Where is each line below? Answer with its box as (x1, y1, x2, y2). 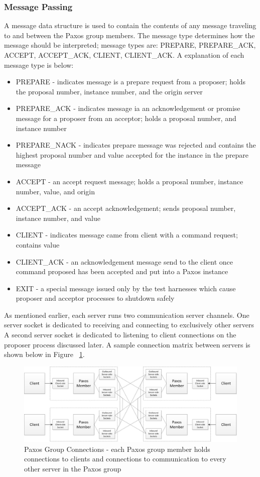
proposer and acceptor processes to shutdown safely (16, 293, 175, 303)
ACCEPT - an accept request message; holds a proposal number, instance (16, 176, 243, 186)
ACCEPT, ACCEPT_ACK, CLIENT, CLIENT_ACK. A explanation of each (4, 50, 244, 60)
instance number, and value (16, 212, 100, 223)
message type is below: (4, 59, 74, 70)
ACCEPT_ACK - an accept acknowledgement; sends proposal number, (16, 203, 236, 213)
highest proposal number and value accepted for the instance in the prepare (16, 149, 249, 160)
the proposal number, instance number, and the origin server (16, 86, 203, 96)
